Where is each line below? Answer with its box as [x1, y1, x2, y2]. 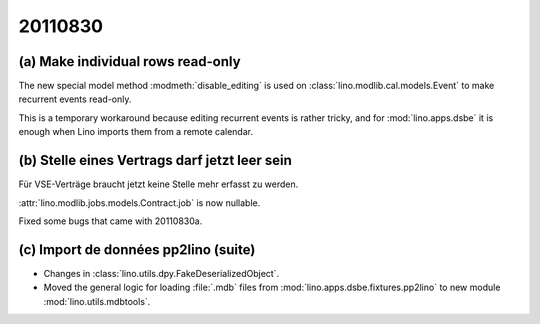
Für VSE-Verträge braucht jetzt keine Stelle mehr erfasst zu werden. [18, 178, 299, 190]
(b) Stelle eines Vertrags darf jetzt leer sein [18, 152, 292, 169]
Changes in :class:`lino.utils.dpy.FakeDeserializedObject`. [43, 267, 280, 279]
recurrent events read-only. [18, 93, 132, 105]
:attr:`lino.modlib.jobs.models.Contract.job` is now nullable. [18, 196, 261, 209]
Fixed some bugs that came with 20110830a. [18, 215, 203, 227]
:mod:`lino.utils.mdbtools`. [43, 295, 151, 307]
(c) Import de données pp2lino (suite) [18, 241, 256, 258]
